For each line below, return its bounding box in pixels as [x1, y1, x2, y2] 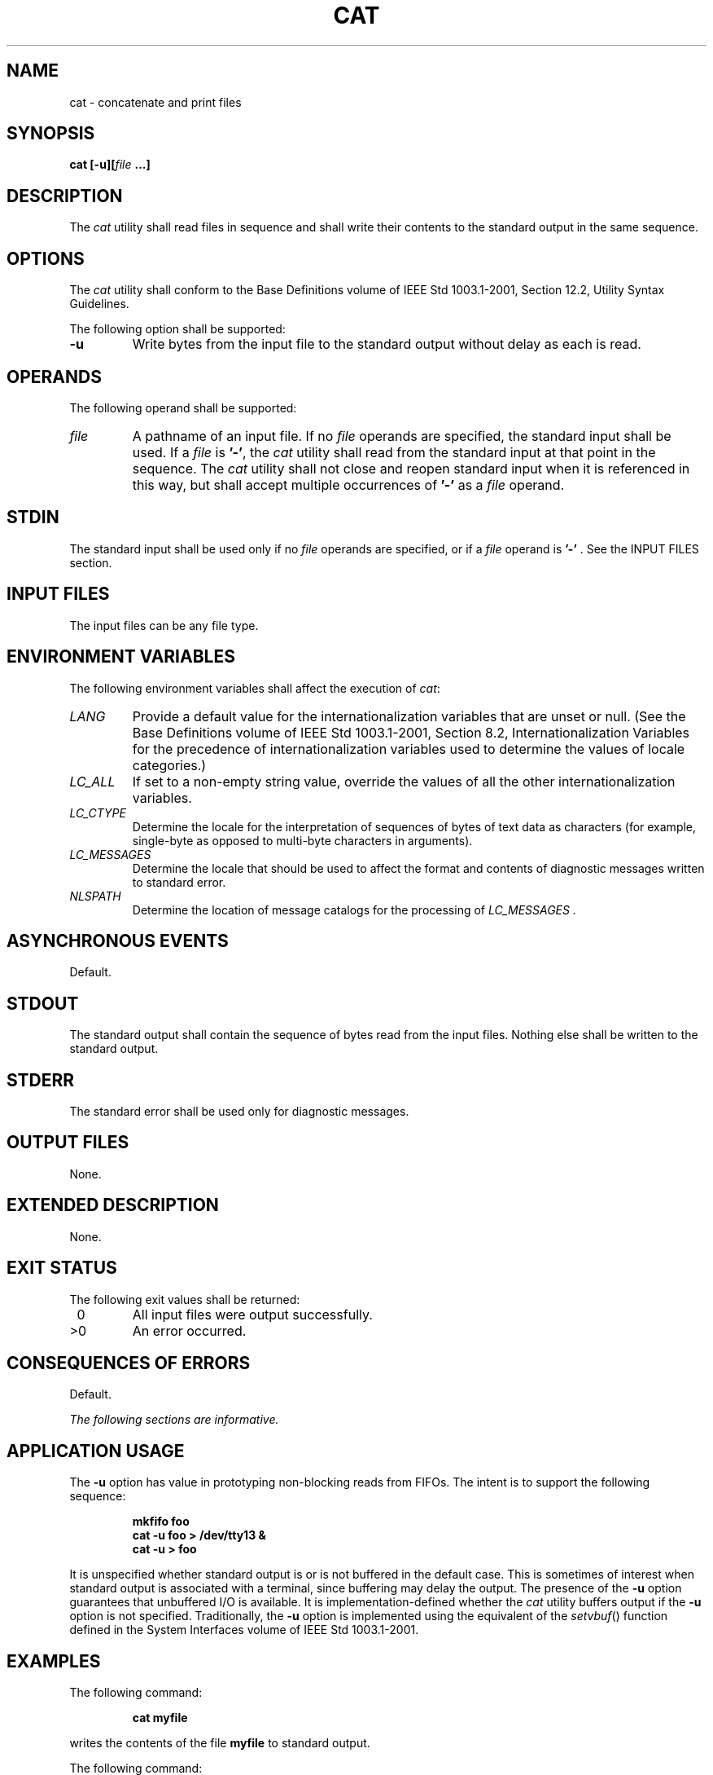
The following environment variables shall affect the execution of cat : [69, 680, 440, 695]
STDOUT [7, 993, 79, 1014]
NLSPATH [69, 888, 121, 903]
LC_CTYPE [69, 805, 126, 820]
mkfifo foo [132, 1514, 190, 1529]
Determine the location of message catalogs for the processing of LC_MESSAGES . [132, 902, 576, 917]
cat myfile [132, 1711, 188, 1725]
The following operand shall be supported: [69, 400, 297, 415]
